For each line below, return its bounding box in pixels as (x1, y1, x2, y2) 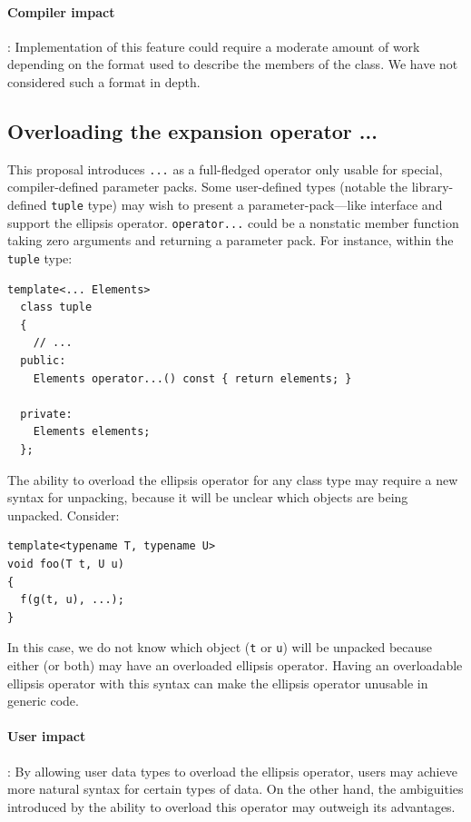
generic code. (7, 691, 79, 710)
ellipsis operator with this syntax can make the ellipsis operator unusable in (7, 673, 428, 692)
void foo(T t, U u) (7, 557, 124, 570)
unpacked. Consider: (7, 505, 120, 524)
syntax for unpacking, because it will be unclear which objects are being (7, 488, 408, 507)
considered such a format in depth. (7, 72, 201, 91)
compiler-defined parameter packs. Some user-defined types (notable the (7, 177, 407, 196)
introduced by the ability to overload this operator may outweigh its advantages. (7, 797, 456, 816)
